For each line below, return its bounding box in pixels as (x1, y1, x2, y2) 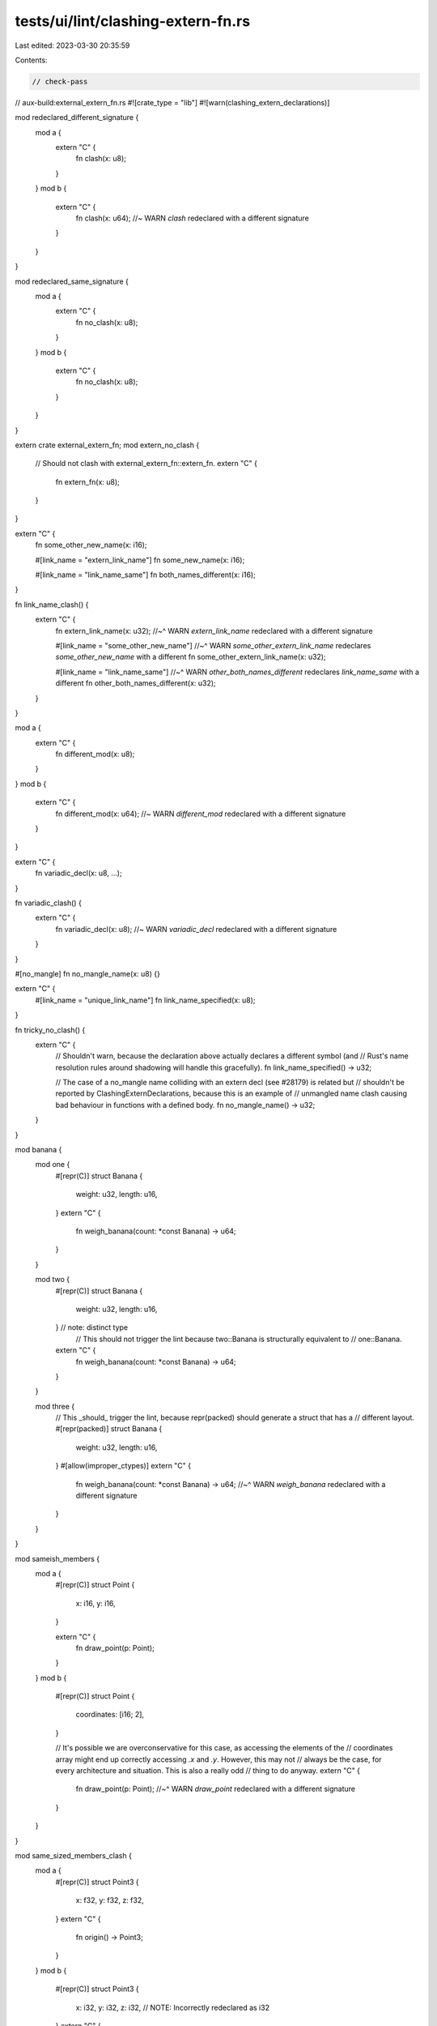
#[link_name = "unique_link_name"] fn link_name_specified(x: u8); (35, 995, 256, 1005)
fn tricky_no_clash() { (15, 1025, 86, 1035)
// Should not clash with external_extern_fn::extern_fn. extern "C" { (35, 459, 258, 468)
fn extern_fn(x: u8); (55, 477, 121, 486)
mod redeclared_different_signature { (15, 113, 139, 122)
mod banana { (15, 1145, 62, 1155)
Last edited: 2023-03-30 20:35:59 (15, 41, 130, 50)
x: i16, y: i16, (75, 1598, 117, 1608)
